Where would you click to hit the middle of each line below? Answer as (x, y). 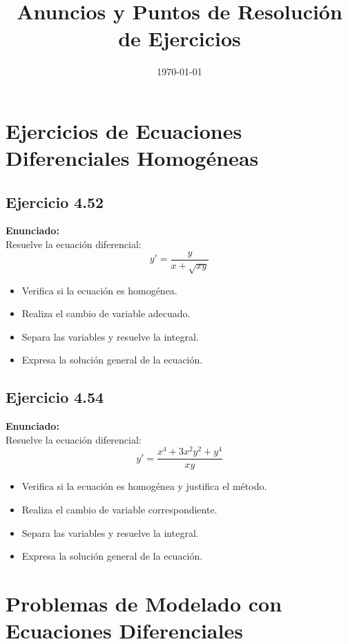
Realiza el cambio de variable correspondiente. (119, 509)
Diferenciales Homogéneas (132, 158)
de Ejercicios (180, 38)
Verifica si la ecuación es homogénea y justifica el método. (144, 486)
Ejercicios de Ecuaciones (124, 130)
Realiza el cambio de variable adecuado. (106, 313)
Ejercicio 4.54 (55, 397)
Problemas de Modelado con (144, 603)
